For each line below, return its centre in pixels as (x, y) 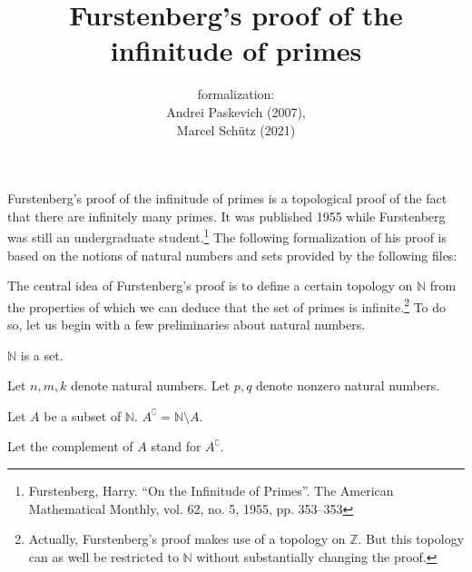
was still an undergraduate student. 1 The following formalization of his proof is (227, 236)
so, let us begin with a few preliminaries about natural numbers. (187, 324)
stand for (176, 446)
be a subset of (83, 415)
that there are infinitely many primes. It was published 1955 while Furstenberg (226, 216)
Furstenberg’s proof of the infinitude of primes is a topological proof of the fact (227, 198)
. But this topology (411, 539)
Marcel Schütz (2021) (236, 129)
